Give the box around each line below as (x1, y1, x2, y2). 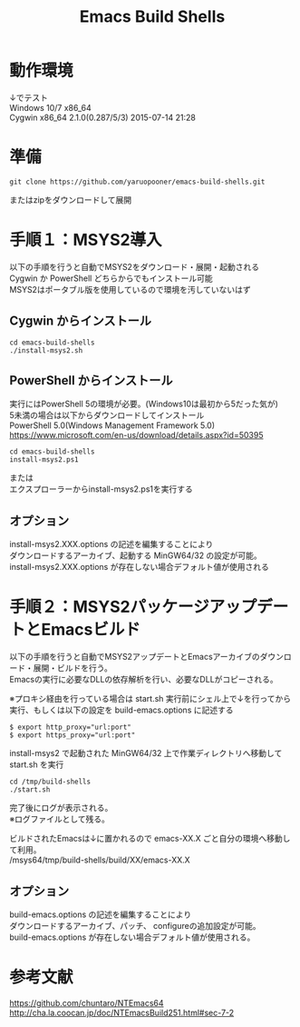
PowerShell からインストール (9, 373, 173, 388)
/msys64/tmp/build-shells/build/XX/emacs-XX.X (9, 854, 190, 865)
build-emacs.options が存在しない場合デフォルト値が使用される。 (9, 932, 256, 942)
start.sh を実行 (9, 759, 64, 770)
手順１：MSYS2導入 (9, 230, 162, 251)
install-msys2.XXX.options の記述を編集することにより (9, 539, 214, 550)
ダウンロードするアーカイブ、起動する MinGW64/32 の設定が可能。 (9, 550, 263, 561)
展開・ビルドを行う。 (33, 663, 113, 673)
